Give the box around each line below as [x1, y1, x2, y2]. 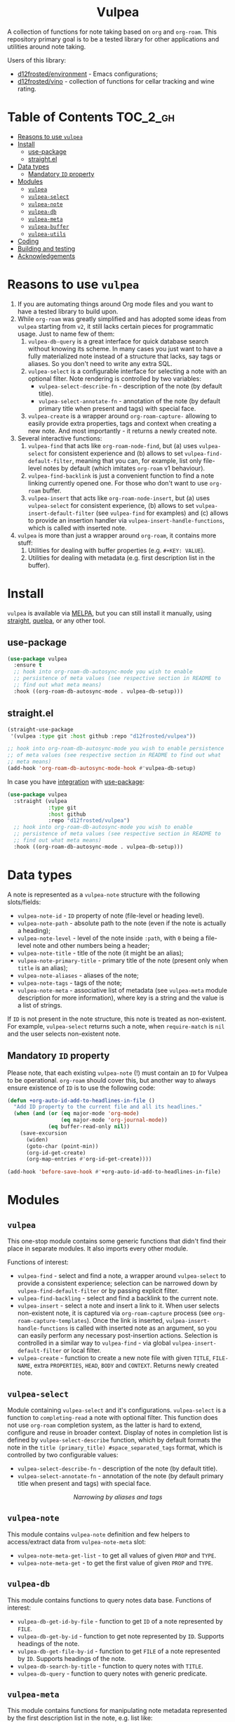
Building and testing [17, 244, 76, 253]
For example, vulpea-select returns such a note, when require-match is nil [7, 1022, 225, 1030]
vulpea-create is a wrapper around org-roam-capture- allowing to [27, 412, 217, 420]
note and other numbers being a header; [32, 941, 150, 949]
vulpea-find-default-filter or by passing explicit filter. [17, 1286, 180, 1295]
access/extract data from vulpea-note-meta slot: [7, 1537, 146, 1546]
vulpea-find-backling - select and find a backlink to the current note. [17, 1294, 219, 1303]
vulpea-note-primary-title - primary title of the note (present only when [17, 956, 228, 965]
